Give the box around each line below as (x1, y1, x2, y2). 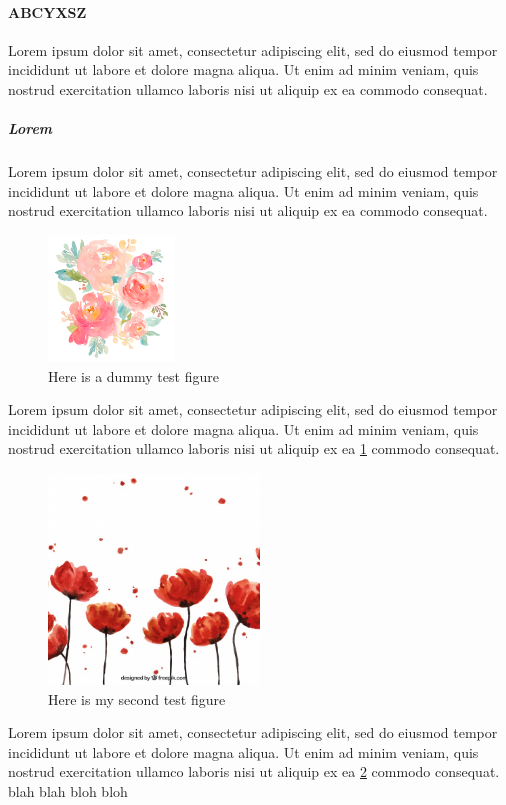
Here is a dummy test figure (48, 365, 219, 386)
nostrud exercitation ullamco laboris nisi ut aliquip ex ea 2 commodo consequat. (8, 761, 500, 782)
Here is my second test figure (48, 688, 226, 709)
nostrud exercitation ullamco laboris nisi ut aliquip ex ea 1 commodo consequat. (8, 438, 500, 459)
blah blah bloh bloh (8, 781, 128, 802)
